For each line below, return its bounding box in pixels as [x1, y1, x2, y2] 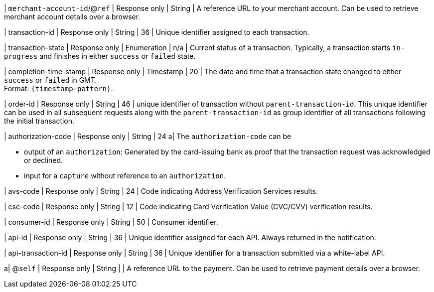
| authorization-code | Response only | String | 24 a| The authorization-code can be [4, 132, 291, 141]
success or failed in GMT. [4, 76, 97, 84]
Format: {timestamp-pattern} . [4, 84, 113, 93]
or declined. [24, 156, 63, 164]
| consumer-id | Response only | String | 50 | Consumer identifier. [4, 218, 218, 226]
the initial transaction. [4, 117, 75, 125]
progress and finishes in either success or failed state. [4, 52, 196, 60]
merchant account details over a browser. [4, 12, 141, 21]
